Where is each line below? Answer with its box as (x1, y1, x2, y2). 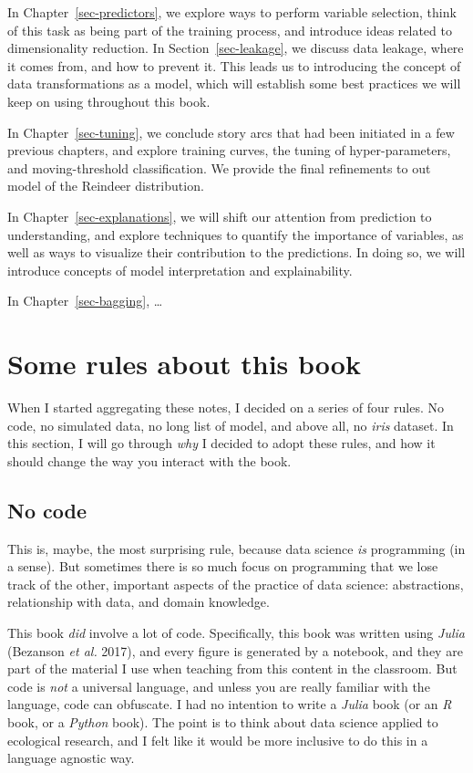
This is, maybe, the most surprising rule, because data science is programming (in (7, 538, 466, 558)
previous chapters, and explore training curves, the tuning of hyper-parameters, (7, 141, 451, 160)
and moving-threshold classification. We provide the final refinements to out (7, 158, 431, 177)
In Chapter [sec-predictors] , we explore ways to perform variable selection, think (7, 3, 457, 21)
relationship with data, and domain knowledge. (7, 592, 270, 611)
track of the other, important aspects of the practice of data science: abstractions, (7, 574, 464, 593)
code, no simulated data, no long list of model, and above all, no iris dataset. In (7, 415, 454, 434)
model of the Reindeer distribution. (7, 176, 204, 195)
